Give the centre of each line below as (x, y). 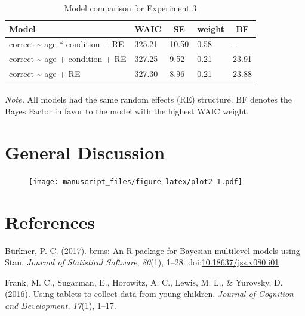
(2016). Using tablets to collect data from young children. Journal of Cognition (149, 294)
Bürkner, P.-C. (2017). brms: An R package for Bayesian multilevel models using (152, 250)
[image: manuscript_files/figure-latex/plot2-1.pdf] (135, 182)
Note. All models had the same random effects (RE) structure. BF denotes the (149, 99)
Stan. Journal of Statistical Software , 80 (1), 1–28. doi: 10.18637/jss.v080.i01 (142, 262)
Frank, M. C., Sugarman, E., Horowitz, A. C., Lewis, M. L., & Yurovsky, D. (144, 282)
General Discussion (85, 152)
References (50, 221)
